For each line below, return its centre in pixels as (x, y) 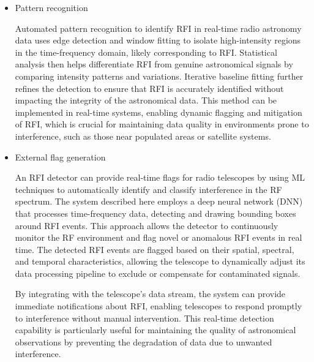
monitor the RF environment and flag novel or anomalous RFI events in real (159, 237)
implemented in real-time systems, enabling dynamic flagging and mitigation (159, 112)
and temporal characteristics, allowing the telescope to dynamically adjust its (160, 261)
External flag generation (60, 156)
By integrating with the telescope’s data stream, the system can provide (150, 294)
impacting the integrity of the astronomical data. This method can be (146, 100)
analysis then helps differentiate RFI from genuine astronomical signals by (154, 64)
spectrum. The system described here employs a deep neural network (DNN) (159, 201)
